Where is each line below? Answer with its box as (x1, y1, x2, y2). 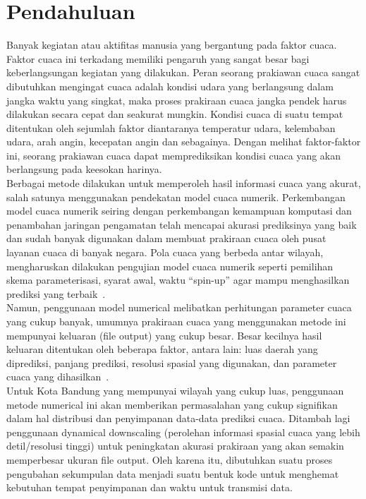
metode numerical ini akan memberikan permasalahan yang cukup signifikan (6, 397, 338, 411)
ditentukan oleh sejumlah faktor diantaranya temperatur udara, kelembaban (6, 120, 336, 135)
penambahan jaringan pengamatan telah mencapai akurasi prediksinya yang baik (6, 217, 357, 232)
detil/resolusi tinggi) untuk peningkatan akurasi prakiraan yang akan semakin (6, 438, 344, 453)
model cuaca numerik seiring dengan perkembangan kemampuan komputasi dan (6, 203, 352, 218)
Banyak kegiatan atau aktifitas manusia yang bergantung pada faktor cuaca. (6, 37, 337, 52)
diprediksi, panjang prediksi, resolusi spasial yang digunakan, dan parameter (6, 355, 337, 370)
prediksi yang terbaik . (6, 286, 106, 301)
